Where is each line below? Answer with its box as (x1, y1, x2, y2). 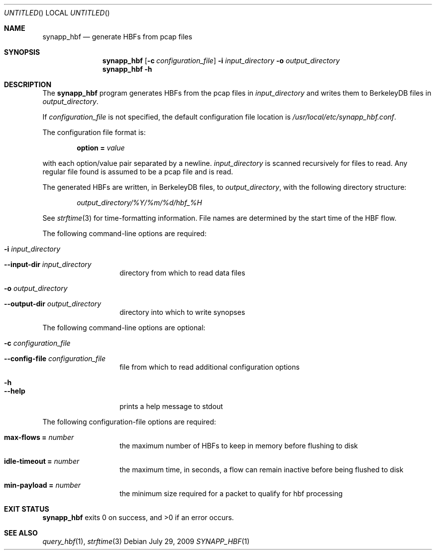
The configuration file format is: (42, 128, 146, 137)
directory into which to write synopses (119, 308, 245, 316)
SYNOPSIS (4, 48, 40, 56)
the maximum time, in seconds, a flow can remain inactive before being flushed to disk (119, 465, 404, 474)
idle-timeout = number (4, 457, 80, 465)
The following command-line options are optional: (42, 323, 206, 332)
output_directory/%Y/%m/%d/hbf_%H (77, 198, 203, 207)
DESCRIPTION (4, 80, 52, 89)
